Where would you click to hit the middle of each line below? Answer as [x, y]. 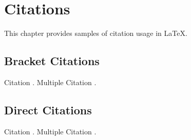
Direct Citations [48, 109]
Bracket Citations [52, 61]
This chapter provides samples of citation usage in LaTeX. [96, 33]
